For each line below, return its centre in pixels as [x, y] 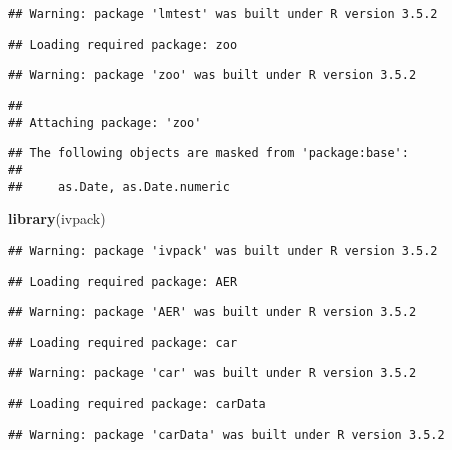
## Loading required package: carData [137, 404]
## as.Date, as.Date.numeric [119, 186]
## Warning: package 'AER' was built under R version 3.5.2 [212, 312]
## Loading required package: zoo [123, 44]
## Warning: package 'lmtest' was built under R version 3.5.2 [223, 14]
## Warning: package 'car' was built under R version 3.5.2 [212, 373]
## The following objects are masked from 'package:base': [208, 153]
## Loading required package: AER [123, 281]
